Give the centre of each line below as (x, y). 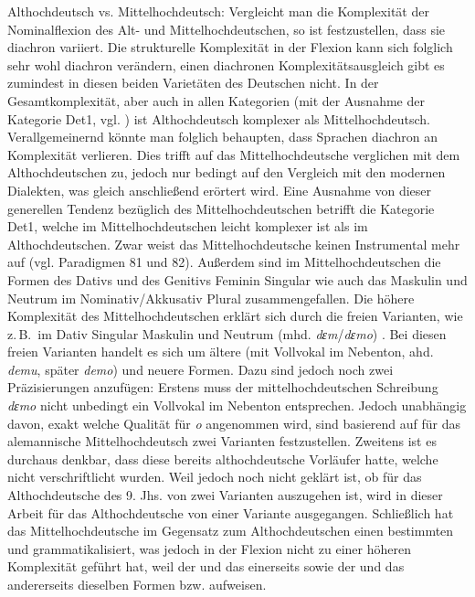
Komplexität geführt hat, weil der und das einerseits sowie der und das (206, 566)
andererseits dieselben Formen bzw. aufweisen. (137, 584)
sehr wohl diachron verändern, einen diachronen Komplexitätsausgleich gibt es (226, 64)
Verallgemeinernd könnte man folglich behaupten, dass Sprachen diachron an (222, 137)
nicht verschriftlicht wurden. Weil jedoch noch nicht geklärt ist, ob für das (215, 477)
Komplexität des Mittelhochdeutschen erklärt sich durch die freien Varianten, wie (235, 316)
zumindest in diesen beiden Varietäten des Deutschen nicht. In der (193, 83)
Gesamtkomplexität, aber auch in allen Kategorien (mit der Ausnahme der (216, 100)
